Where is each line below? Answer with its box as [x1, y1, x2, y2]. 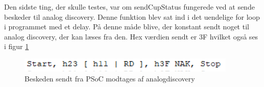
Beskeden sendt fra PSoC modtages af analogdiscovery [25, 73, 195, 83]
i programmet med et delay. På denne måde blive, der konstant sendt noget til [4, 21, 249, 32]
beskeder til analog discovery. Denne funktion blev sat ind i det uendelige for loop [4, 11, 260, 22]
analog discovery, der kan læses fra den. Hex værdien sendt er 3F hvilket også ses [4, 31, 258, 41]
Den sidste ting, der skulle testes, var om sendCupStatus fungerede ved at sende [4, 2, 255, 12]
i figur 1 [4, 41, 29, 52]
